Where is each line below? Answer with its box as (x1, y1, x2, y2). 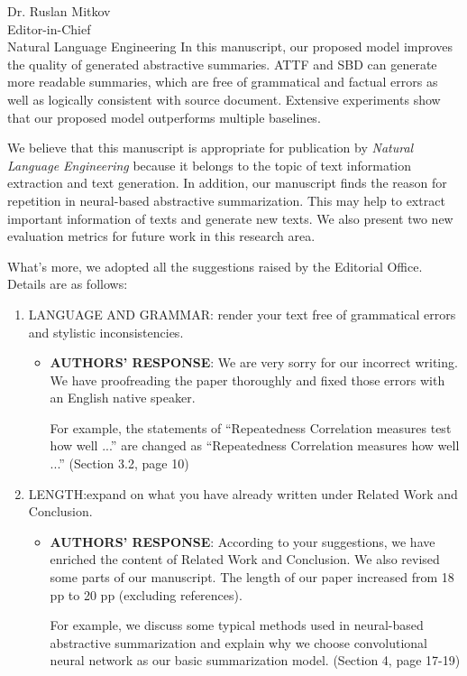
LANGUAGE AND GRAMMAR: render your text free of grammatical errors (28, 304, 456, 323)
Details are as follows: (7, 274, 128, 293)
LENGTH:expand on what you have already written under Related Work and (28, 484, 458, 503)
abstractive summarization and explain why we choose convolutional (50, 633, 427, 652)
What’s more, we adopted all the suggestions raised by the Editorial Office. (7, 256, 423, 275)
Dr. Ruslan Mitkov (7, 2, 111, 20)
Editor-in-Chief (7, 19, 91, 38)
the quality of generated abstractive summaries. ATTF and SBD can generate (7, 54, 437, 73)
